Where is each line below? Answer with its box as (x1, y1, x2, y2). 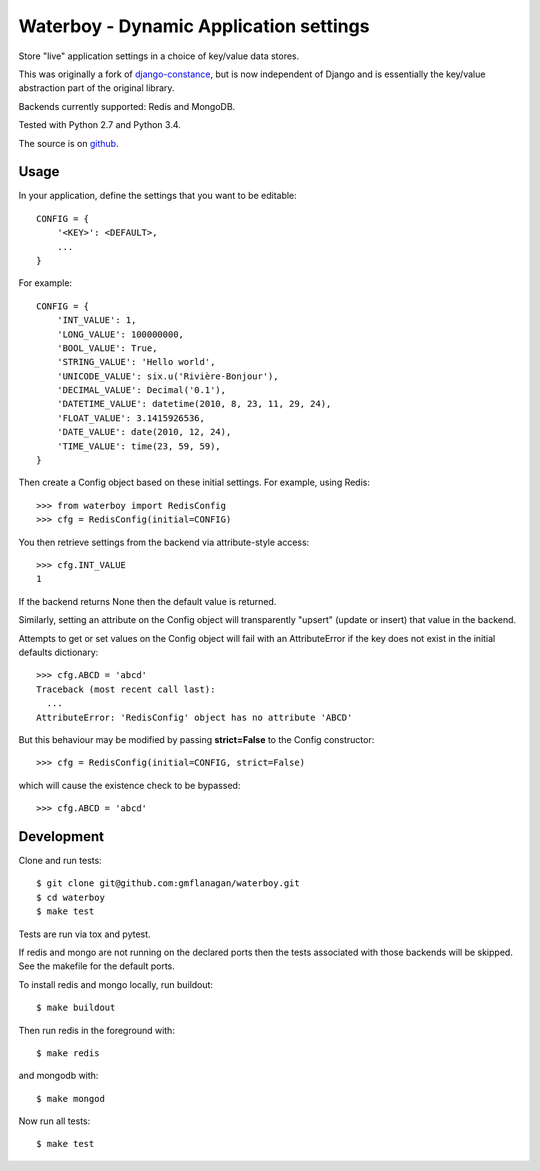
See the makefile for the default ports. (18, 960, 175, 972)
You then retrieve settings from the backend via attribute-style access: (18, 536, 310, 548)
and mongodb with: (18, 1070, 99, 1082)
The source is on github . (18, 137, 119, 149)
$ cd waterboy (36, 891, 105, 903)
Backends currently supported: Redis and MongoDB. (18, 100, 236, 112)
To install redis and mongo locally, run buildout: (18, 978, 214, 990)
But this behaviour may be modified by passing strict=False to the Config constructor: (18, 733, 375, 745)
